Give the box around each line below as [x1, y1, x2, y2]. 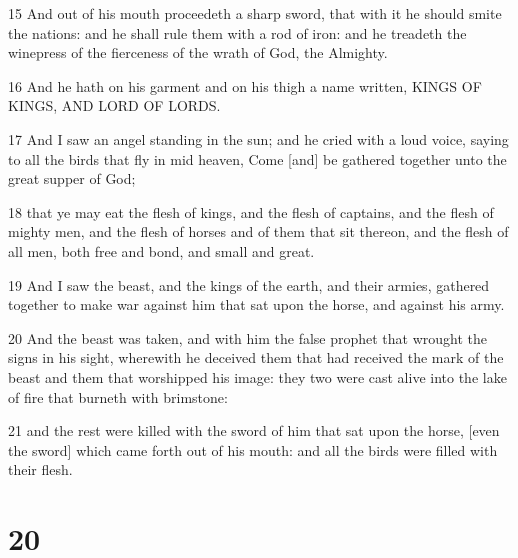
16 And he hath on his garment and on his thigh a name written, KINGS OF [8, 75, 482, 96]
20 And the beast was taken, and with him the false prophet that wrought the [8, 327, 488, 348]
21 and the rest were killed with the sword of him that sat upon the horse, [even [8, 420, 500, 441]
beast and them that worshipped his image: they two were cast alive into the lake [8, 366, 507, 387]
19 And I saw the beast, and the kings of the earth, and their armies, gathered [8, 274, 490, 295]
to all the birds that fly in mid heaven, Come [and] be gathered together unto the [8, 148, 507, 169]
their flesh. [8, 459, 73, 480]
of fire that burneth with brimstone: [8, 386, 228, 407]
